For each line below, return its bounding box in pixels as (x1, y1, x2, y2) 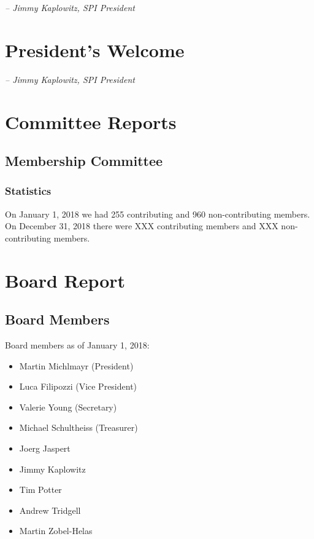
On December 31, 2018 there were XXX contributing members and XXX (5, 219, 278, 232)
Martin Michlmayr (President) (19, 359, 134, 372)
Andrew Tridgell (19, 503, 81, 516)
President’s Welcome (5, 37, 185, 62)
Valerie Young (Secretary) (19, 400, 117, 413)
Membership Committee (5, 151, 163, 170)
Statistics (5, 183, 52, 199)
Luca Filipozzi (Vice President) (19, 380, 137, 393)
